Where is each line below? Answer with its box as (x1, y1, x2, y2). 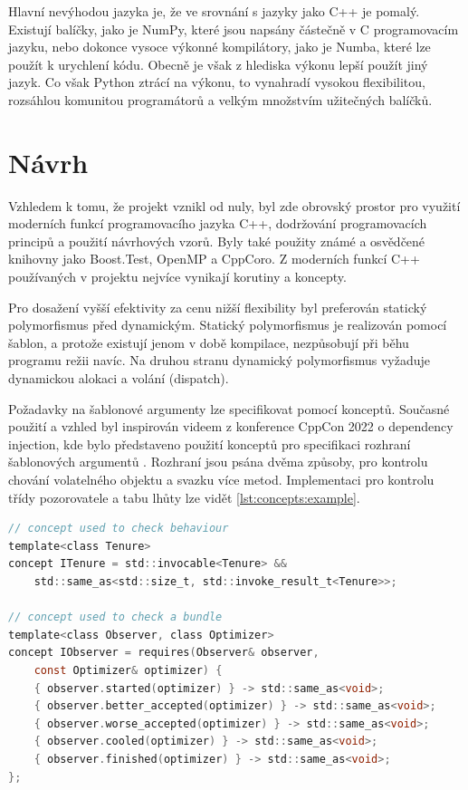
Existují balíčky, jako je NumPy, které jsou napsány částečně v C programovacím (8, 19, 459, 38)
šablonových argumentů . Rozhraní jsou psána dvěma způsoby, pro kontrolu (8, 452, 428, 471)
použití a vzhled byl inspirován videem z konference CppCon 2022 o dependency (8, 417, 454, 436)
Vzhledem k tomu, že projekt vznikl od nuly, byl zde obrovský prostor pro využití (8, 196, 461, 215)
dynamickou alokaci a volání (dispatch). (8, 369, 229, 388)
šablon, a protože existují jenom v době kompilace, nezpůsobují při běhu (8, 332, 409, 352)
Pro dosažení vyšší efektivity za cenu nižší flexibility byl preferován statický (8, 297, 427, 316)
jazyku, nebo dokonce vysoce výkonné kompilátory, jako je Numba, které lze (8, 37, 431, 56)
